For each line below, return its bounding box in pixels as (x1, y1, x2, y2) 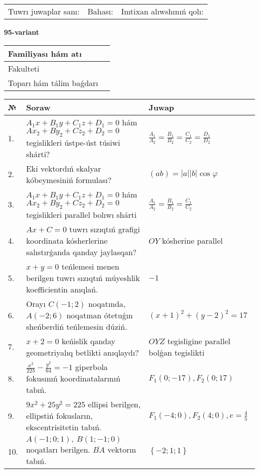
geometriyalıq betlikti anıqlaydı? (26, 346, 139, 358)
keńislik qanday (61, 335, 116, 347)
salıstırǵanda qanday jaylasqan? (26, 246, 137, 258)
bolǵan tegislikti (148, 346, 205, 358)
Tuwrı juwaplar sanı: (8, 5, 80, 17)
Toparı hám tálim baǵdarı (8, 77, 99, 89)
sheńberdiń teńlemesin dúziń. (26, 320, 128, 332)
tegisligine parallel (167, 335, 231, 347)
